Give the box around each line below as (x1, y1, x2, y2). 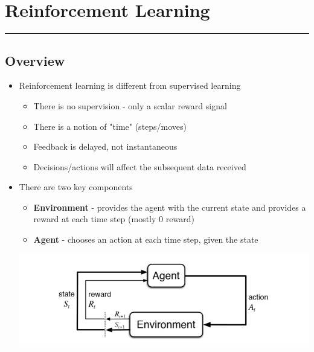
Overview (5, 51, 65, 69)
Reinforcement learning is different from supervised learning (19, 79, 241, 92)
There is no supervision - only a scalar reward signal (33, 99, 227, 112)
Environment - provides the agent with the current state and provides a (33, 200, 306, 213)
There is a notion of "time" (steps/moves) (33, 120, 187, 132)
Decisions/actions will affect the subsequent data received (33, 160, 246, 173)
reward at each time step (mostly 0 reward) (33, 213, 194, 225)
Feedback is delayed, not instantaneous (33, 140, 178, 153)
